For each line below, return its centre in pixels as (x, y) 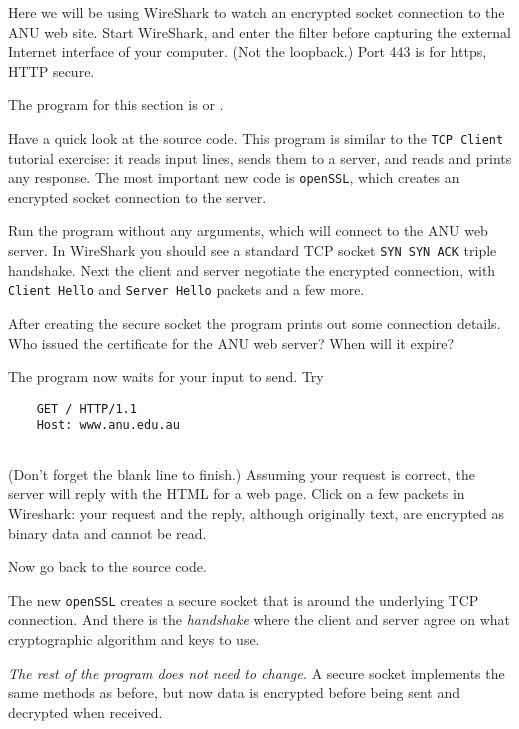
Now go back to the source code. (107, 566)
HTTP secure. (51, 70)
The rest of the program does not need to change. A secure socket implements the (256, 672)
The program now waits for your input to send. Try (166, 376)
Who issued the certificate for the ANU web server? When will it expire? (231, 342)
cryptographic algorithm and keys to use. (134, 638)
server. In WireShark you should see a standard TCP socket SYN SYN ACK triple (252, 250)
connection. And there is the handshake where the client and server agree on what (259, 619)
